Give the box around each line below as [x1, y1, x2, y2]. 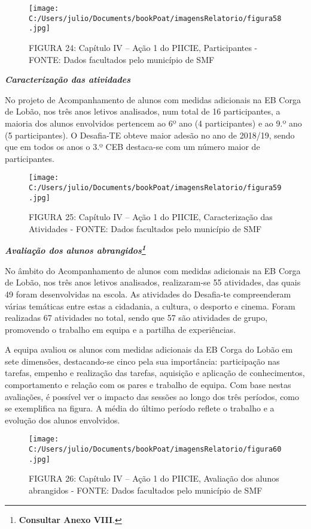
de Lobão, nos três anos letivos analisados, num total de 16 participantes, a [5, 105, 280, 118]
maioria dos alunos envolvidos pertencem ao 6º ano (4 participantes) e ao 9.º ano [5, 116, 302, 129]
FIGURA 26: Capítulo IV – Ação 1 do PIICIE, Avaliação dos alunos [29, 472, 279, 485]
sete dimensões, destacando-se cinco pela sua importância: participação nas [5, 354, 280, 367]
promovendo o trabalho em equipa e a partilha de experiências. [5, 323, 236, 335]
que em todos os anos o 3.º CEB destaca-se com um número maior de [5, 140, 260, 153]
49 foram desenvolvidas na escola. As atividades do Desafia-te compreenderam [5, 287, 291, 300]
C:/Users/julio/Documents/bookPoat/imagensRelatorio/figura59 [29, 183, 282, 192]
